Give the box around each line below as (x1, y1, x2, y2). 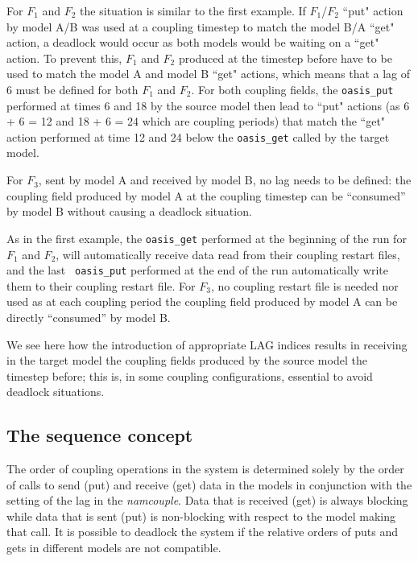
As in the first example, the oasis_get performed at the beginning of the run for (6, 229, 407, 246)
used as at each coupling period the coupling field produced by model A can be (6, 293, 398, 310)
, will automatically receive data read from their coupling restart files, (56, 245, 400, 262)
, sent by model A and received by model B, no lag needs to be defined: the (38, 171, 412, 188)
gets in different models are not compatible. (6, 539, 221, 556)
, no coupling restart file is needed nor (210, 277, 399, 294)
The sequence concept (6, 423, 193, 448)
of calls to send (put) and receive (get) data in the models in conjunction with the (6, 476, 412, 493)
